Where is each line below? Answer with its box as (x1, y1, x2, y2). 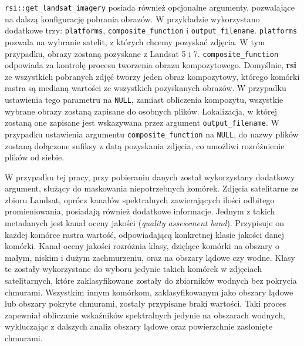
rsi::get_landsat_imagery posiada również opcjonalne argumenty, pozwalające (5, 1, 295, 13)
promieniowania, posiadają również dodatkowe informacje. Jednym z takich (5, 205, 275, 217)
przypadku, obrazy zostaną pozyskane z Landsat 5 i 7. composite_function (5, 47, 279, 59)
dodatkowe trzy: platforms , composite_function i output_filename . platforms (5, 24, 298, 36)
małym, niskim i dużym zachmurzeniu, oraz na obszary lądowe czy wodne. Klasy (5, 251, 296, 263)
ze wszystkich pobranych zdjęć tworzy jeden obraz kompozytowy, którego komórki (5, 70, 300, 82)
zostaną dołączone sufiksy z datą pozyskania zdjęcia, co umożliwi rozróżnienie (5, 139, 285, 152)
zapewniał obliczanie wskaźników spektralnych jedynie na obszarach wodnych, (5, 308, 285, 321)
